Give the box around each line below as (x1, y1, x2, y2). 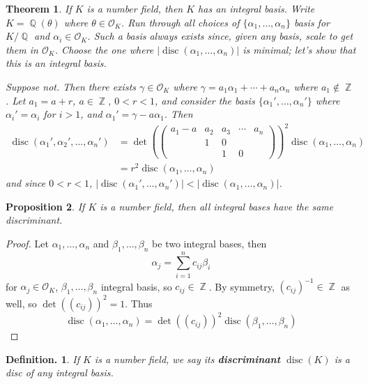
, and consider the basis (154, 93, 255, 107)
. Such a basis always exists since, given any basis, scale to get (87, 29, 353, 43)
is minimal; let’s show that (243, 42, 356, 56)
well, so (6, 295, 37, 310)
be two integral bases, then (152, 236, 267, 250)
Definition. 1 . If (6, 351, 79, 366)
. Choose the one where (54, 42, 154, 56)
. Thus (125, 295, 153, 310)
